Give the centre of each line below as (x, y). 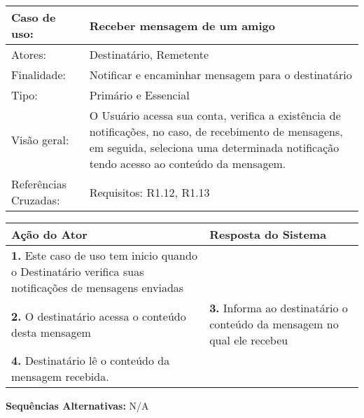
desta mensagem (51, 332)
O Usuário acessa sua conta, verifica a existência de (215, 115)
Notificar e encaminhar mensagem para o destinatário (220, 75)
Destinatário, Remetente (149, 54)
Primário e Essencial (139, 95)
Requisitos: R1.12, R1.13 (149, 192)
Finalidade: (39, 75)
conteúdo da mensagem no (274, 324)
